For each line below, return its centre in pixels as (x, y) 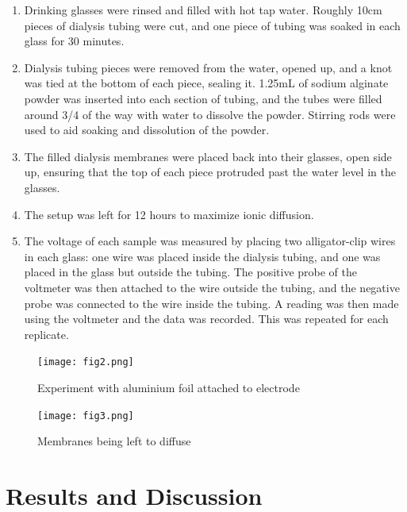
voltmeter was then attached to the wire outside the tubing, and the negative (212, 287)
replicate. (46, 334)
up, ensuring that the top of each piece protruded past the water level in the (210, 172)
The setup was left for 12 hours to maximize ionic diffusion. (169, 214)
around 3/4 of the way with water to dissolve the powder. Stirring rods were (210, 114)
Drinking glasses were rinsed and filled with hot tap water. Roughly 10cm (203, 10)
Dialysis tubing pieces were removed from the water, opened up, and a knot (208, 67)
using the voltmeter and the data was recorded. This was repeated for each (206, 319)
